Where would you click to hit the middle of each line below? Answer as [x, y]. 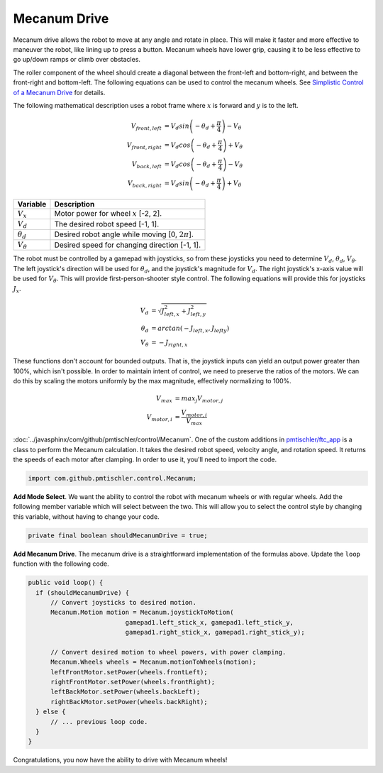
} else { [51, 712]
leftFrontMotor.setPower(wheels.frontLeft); [129, 672]
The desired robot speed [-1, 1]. [107, 224]
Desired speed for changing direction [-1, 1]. [128, 245]
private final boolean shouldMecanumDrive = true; [118, 535]
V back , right [145, 184]
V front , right [144, 146]
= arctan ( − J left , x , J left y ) [190, 329]
